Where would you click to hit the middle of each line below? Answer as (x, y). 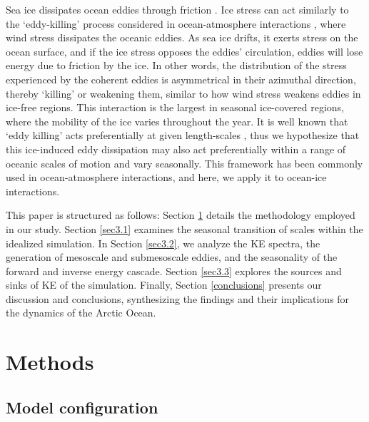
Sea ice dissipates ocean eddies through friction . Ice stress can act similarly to (177, 9)
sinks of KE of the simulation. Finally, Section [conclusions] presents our (164, 285)
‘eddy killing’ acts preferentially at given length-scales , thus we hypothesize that (183, 135)
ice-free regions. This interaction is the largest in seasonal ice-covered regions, (175, 107)
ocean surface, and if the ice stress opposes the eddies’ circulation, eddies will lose (184, 51)
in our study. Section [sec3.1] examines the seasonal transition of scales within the (184, 228)
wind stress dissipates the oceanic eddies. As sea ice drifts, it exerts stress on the (182, 37)
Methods (50, 362)
